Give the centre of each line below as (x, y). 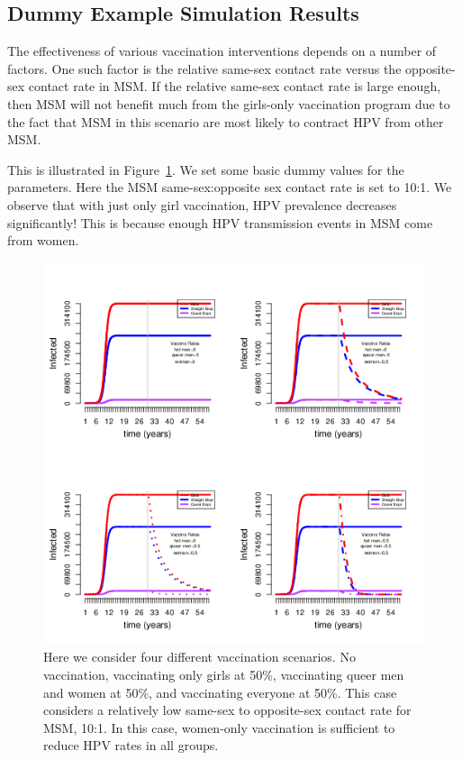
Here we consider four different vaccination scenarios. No (199, 657)
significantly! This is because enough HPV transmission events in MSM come (220, 222)
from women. (43, 240)
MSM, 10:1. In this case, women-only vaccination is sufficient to (219, 727)
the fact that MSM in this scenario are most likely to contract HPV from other (226, 121)
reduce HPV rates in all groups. (131, 745)
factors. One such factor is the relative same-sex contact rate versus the (204, 68)
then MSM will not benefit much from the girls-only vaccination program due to (229, 103)
